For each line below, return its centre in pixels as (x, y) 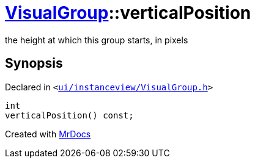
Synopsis (34, 63)
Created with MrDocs (48, 134)
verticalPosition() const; (69, 115)
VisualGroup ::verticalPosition (128, 13)
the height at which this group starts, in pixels (97, 40)
